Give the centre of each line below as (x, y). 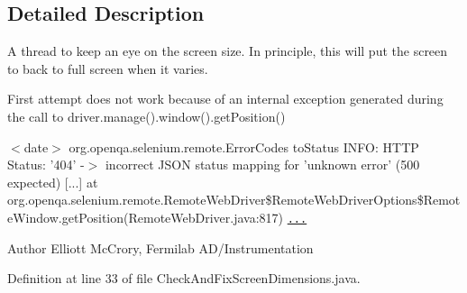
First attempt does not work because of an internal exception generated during (225, 99)
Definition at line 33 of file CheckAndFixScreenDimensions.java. (184, 278)
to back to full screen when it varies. (108, 68)
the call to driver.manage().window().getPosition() (147, 116)
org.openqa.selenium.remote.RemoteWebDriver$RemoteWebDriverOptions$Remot (234, 200)
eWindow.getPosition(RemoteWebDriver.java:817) (146, 217)
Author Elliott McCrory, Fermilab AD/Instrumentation (160, 247)
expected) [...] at (53, 182)
